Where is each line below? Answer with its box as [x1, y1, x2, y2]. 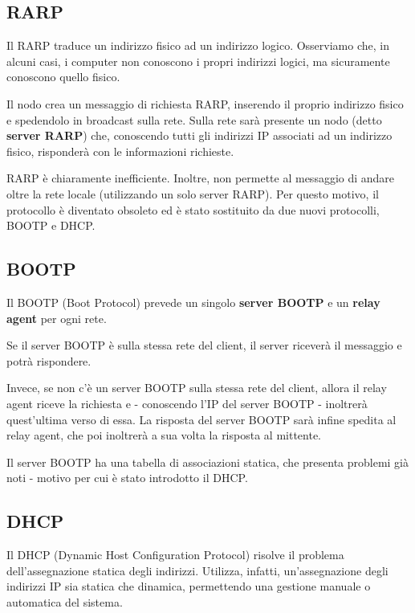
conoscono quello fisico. [6, 68, 120, 85]
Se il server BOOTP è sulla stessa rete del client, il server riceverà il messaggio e [6, 337, 402, 353]
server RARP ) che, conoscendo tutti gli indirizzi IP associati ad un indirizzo [6, 127, 393, 144]
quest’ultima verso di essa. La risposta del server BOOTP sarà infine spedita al [6, 411, 397, 427]
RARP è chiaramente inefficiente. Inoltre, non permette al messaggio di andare [6, 170, 395, 186]
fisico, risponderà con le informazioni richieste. [6, 142, 234, 159]
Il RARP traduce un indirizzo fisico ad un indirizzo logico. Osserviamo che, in [6, 37, 389, 54]
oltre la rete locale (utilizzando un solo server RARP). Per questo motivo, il [6, 185, 379, 202]
